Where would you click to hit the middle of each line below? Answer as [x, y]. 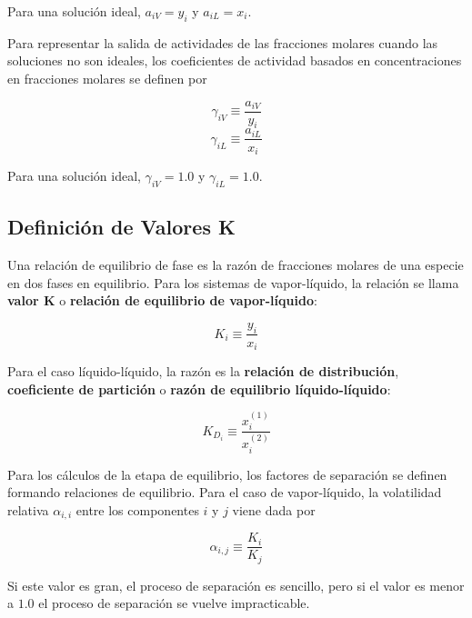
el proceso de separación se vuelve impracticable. [174, 603]
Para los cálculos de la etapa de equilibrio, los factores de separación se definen [227, 474]
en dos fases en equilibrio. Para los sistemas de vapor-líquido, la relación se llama [233, 282]
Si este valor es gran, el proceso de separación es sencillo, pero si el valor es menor [236, 585]
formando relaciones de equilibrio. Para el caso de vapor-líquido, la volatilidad [225, 492]
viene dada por [274, 509]
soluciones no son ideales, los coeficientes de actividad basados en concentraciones [235, 60]
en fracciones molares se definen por [107, 78]
